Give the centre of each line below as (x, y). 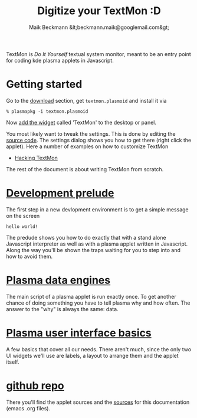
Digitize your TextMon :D (99, 11)
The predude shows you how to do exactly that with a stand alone (86, 237)
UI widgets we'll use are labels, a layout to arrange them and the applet (92, 355)
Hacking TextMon (36, 158)
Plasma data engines (58, 280)
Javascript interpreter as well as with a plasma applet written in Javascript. (97, 244)
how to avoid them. (29, 256)
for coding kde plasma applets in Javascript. (60, 60)
